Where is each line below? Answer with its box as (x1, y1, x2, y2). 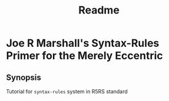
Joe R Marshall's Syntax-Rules (6, 36, 160, 50)
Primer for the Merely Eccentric (6, 49, 163, 62)
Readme (78, 4, 120, 17)
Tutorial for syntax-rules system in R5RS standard (6, 88, 128, 95)
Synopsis (6, 72, 41, 82)
